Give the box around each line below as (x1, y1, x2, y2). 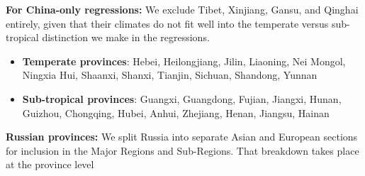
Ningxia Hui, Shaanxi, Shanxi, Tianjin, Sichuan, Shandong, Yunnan (22, 67, 318, 82)
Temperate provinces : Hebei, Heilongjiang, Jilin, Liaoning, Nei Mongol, (22, 53, 346, 68)
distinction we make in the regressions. (42, 30, 210, 45)
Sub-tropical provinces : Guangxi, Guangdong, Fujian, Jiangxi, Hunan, (22, 91, 342, 106)
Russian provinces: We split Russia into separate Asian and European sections (6, 129, 358, 144)
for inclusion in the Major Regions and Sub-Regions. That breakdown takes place (6, 143, 359, 158)
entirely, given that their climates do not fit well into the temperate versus (6, 16, 329, 31)
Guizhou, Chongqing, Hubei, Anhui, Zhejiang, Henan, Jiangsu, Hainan (22, 105, 330, 120)
